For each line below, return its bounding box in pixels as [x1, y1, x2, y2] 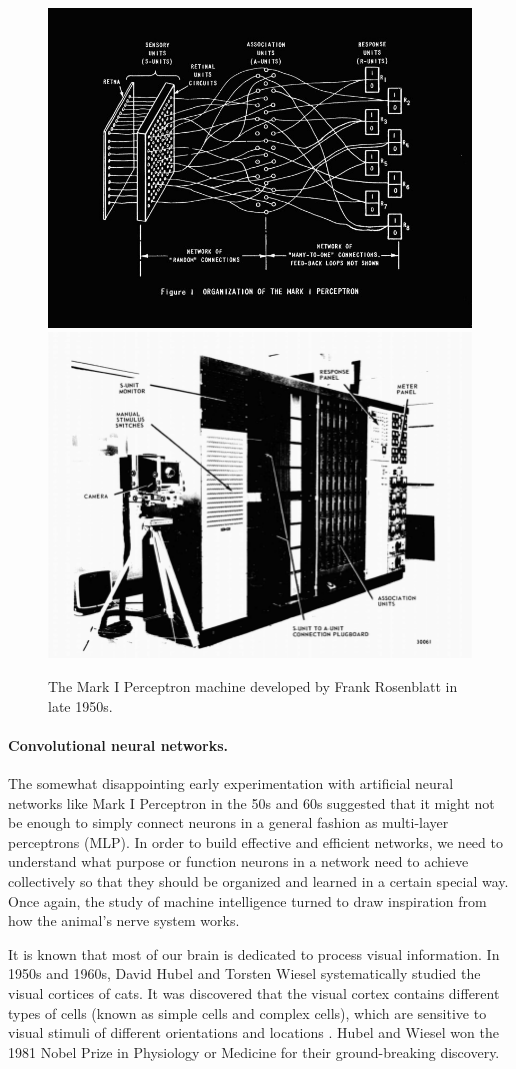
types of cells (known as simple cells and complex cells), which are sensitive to [8, 1002, 487, 1023]
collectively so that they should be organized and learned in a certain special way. [8, 870, 509, 891]
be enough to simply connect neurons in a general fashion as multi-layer [8, 812, 449, 833]
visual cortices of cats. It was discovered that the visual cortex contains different [8, 982, 500, 1003]
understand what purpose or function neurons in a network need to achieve [8, 851, 469, 872]
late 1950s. [48, 695, 113, 716]
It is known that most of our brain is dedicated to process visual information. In [8, 943, 500, 964]
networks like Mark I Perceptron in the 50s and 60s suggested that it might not [8, 792, 495, 813]
